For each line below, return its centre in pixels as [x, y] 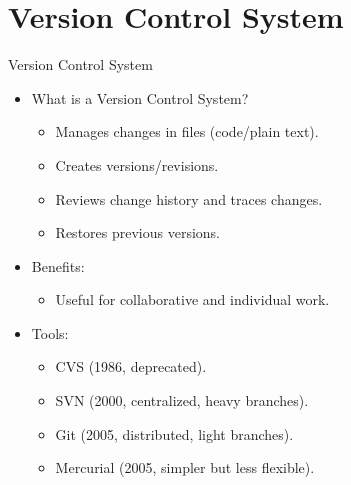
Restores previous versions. [137, 232]
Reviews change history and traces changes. [189, 198]
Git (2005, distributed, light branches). [174, 433]
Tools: [50, 332]
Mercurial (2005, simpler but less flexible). [185, 467]
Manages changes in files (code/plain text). [187, 131]
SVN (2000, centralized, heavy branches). [182, 400]
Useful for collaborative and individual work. [192, 299]
